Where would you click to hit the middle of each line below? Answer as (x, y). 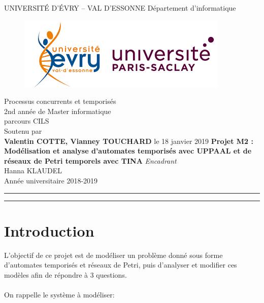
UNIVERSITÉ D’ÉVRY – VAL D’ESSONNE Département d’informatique (120, 8)
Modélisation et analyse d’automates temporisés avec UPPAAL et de (128, 151)
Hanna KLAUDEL (33, 171)
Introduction (49, 230)
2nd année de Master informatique (58, 111)
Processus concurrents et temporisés (60, 101)
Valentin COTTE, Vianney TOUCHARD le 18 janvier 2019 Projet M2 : (129, 141)
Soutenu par (23, 130)
